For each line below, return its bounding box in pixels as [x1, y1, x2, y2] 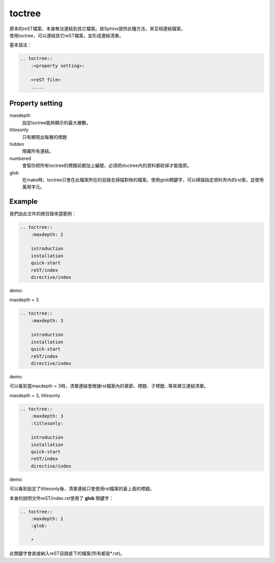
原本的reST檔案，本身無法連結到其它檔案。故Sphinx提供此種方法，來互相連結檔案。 [9, 26, 186, 32]
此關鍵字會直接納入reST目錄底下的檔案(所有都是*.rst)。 [9, 550, 125, 556]
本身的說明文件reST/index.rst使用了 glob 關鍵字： [9, 495, 114, 501]
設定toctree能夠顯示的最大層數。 [22, 119, 91, 126]
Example [9, 197, 38, 206]
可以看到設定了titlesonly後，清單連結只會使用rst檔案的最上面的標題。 [9, 485, 155, 492]
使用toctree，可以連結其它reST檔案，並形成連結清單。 [9, 32, 124, 38]
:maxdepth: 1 [31, 516, 64, 522]
